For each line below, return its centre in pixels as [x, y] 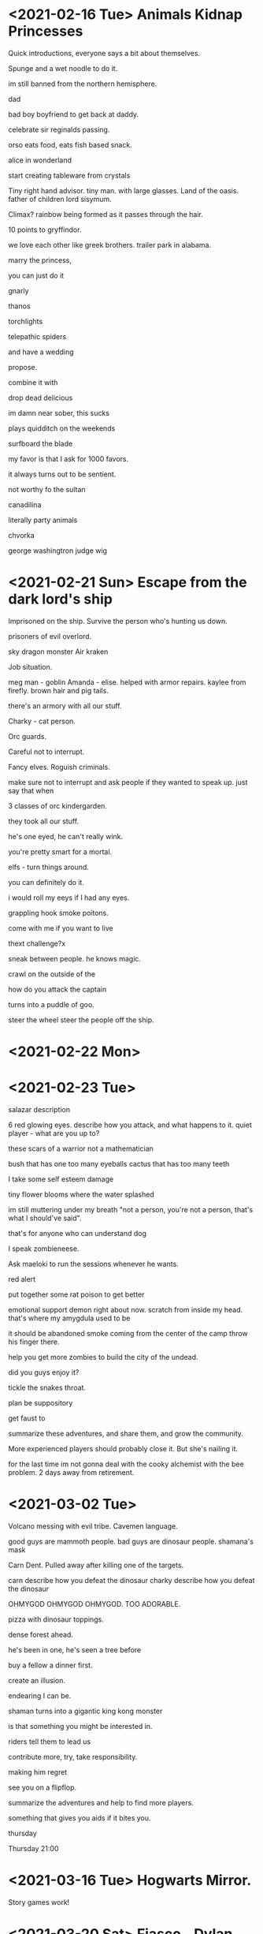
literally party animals [43, 520]
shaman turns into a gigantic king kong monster [85, 1711]
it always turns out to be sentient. [62, 474]
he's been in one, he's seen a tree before [75, 1649]
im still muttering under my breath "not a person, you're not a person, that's [131, 1210]
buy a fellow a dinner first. [50, 1665]
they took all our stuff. [44, 821]
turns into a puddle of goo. [51, 1004]
